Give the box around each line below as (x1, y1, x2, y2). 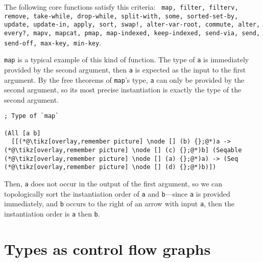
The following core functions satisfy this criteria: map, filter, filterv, (4, 2, 238, 12)
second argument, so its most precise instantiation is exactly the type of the (4, 84, 242, 95)
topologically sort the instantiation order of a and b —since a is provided (4, 188, 230, 199)
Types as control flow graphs (4, 238, 211, 259)
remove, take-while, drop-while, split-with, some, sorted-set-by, (4, 12, 238, 20)
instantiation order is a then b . (4, 208, 100, 219)
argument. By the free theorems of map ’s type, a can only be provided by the (4, 74, 245, 85)
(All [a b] (4, 129, 41, 137)
